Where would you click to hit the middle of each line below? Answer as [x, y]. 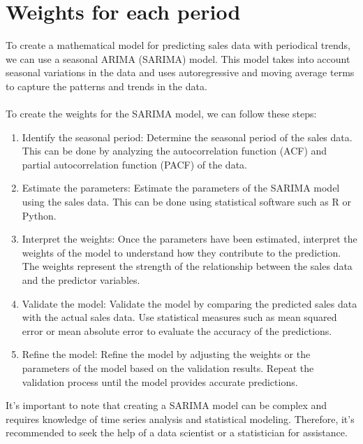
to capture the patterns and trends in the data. [106, 86]
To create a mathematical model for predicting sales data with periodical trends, [178, 45]
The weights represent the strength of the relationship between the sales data [187, 266]
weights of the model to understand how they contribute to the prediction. [181, 252]
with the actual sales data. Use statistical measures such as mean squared [179, 317]
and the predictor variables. [81, 280]
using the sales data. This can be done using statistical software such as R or [186, 202]
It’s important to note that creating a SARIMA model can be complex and [166, 405]
